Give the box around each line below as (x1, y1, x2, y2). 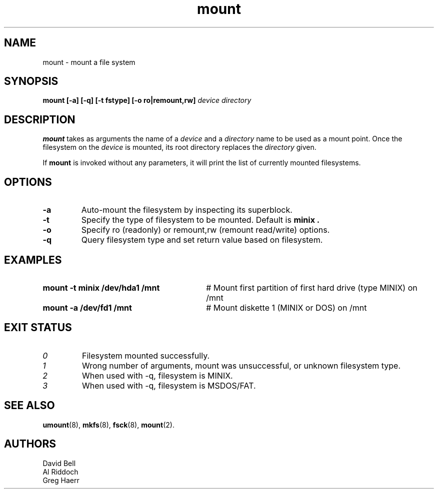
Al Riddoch (42, 467, 78, 476)
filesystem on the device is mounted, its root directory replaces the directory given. (42, 143, 316, 152)
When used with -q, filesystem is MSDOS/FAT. (81, 380, 256, 391)
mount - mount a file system (42, 57, 135, 66)
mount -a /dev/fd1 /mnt (42, 302, 132, 313)
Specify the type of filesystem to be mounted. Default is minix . (81, 215, 320, 225)
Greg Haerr (42, 476, 79, 485)
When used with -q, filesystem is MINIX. (81, 370, 233, 381)
